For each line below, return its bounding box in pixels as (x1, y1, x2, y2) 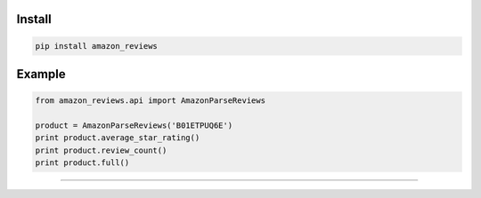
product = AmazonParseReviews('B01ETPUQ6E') (35, 120, 233, 131)
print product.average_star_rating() (35, 133, 200, 143)
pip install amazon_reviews (35, 41, 158, 51)
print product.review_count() (35, 145, 167, 155)
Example (16, 67, 66, 82)
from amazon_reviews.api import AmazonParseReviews (35, 96, 266, 106)
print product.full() (35, 158, 130, 168)
